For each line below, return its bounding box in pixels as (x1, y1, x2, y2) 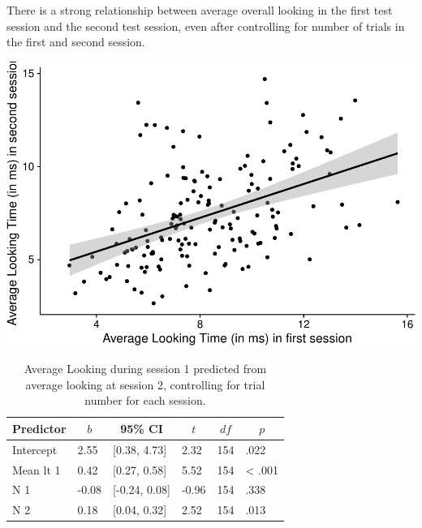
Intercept (12, 440, 58, 457)
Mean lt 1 (12, 461, 61, 478)
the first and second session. (6, 33, 145, 50)
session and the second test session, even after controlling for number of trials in (6, 17, 405, 34)
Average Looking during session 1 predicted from (24, 360, 267, 377)
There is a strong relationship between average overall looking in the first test (6, 2, 393, 18)
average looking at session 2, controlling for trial (25, 376, 265, 393)
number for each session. (84, 392, 206, 409)
